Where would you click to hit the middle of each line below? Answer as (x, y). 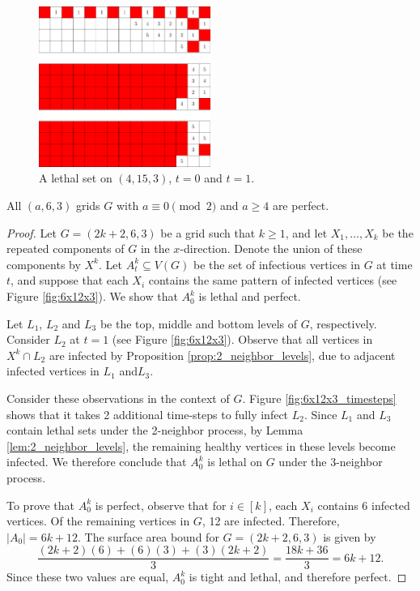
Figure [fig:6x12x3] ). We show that (92, 296)
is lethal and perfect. (250, 296)
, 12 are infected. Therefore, (271, 521)
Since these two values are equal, (88, 577)
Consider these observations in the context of (118, 398)
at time (395, 264)
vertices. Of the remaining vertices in (98, 521)
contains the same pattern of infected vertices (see (273, 280)
